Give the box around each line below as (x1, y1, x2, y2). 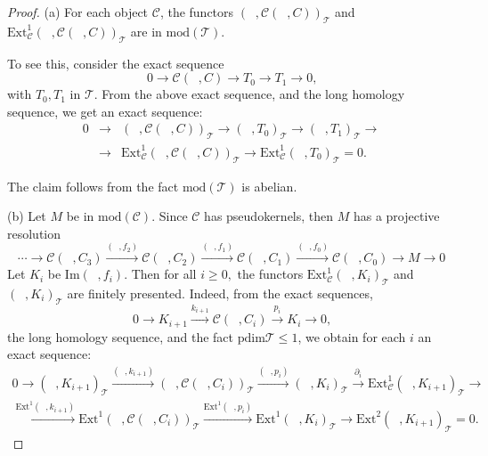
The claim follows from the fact (7, 176, 179, 195)
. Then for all (124, 265, 197, 283)
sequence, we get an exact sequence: (7, 102, 203, 120)
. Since (151, 207, 188, 225)
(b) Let (7, 207, 46, 225)
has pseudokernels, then (204, 207, 334, 225)
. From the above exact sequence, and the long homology (94, 85, 405, 103)
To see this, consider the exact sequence (7, 53, 224, 72)
